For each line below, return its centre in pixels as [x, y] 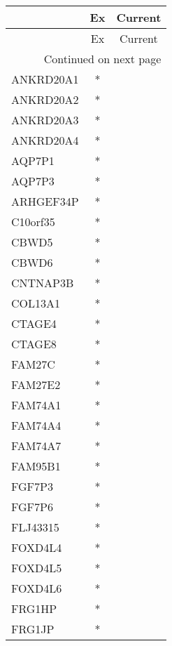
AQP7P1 [33, 160]
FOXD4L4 [37, 547]
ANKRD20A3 [45, 120]
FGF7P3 [32, 486]
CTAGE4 [34, 323]
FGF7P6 [32, 507]
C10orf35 [33, 222]
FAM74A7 [36, 446]
